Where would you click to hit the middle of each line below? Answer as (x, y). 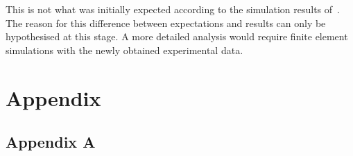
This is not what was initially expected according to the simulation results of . (173, 9)
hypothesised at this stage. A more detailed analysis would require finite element (177, 36)
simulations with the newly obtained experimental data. (124, 50)
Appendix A (51, 142)
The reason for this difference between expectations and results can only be (166, 23)
